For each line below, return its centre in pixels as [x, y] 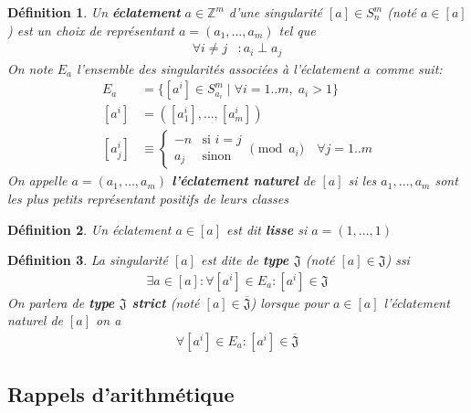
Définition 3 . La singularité [88, 260]
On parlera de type [61, 302]
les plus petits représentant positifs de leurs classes [148, 198]
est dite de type [245, 260]
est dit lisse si [267, 229]
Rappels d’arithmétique [121, 394]
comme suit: [408, 68]
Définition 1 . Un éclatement [94, 12]
